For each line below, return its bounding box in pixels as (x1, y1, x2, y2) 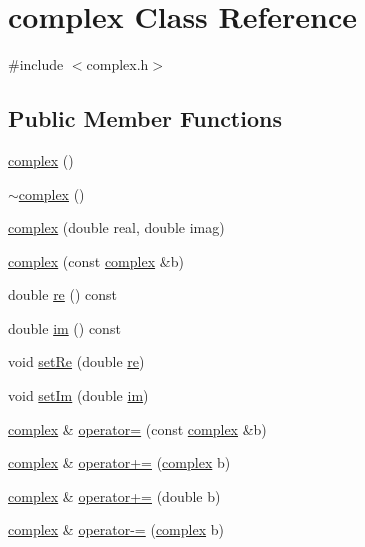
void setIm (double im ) (8, 385, 149, 406)
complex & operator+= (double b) (8, 485, 221, 506)
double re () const (8, 284, 118, 305)
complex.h (86, 54, 149, 75)
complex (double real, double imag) (8, 217, 225, 238)
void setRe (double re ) (8, 351, 145, 372)
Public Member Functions (8, 103, 282, 134)
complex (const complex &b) (8, 250, 184, 271)
